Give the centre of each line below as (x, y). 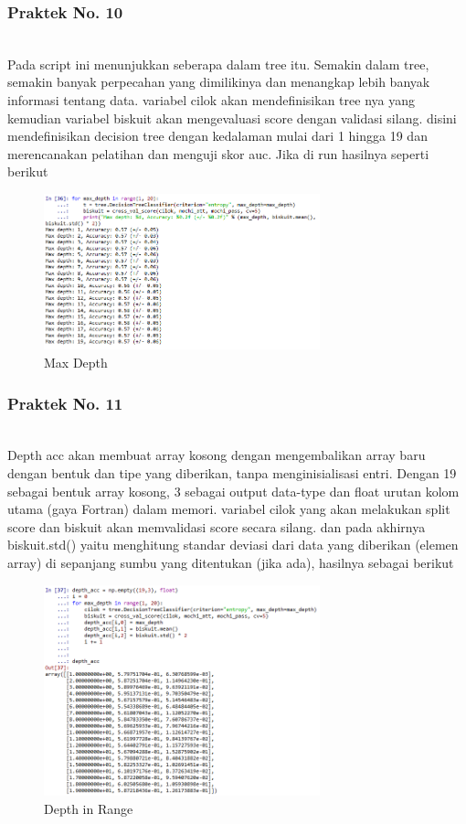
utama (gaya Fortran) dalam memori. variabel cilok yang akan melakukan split (229, 509)
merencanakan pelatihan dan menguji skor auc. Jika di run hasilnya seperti (218, 153)
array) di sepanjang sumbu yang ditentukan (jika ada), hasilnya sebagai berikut (231, 563)
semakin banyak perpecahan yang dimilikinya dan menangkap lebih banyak (219, 82)
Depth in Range (89, 808)
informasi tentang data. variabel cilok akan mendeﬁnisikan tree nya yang (211, 100)
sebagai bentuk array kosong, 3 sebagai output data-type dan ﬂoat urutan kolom (233, 491)
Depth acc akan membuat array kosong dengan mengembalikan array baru (217, 455)
